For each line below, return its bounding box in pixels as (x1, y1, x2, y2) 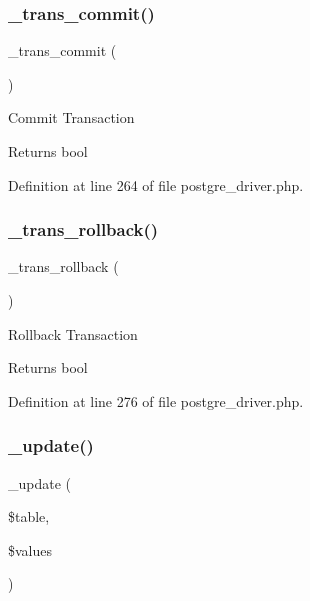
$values (8, 539, 53, 560)
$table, (8, 506, 50, 527)
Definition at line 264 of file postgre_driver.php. (8, 174, 304, 195)
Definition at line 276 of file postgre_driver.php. (8, 390, 304, 411)
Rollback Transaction (8, 323, 138, 344)
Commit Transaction (8, 107, 135, 128)
